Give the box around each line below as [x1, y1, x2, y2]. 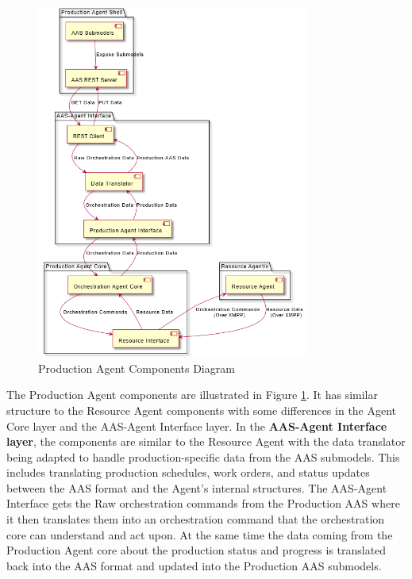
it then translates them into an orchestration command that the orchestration [6, 511, 385, 527]
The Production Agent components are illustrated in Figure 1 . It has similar [6, 386, 378, 403]
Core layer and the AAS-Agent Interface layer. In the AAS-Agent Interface [6, 417, 387, 434]
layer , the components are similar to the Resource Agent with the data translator [6, 433, 406, 450]
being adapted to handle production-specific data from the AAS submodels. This [6, 448, 400, 465]
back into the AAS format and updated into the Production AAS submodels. [6, 557, 382, 573]
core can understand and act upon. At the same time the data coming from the [6, 526, 393, 543]
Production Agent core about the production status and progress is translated [6, 542, 387, 558]
